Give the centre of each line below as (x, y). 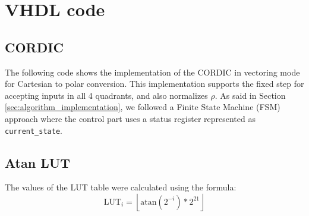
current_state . (34, 130)
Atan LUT (38, 162)
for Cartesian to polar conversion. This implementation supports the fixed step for (154, 84)
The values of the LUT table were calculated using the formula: (121, 187)
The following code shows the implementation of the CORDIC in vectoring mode (152, 72)
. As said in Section (250, 95)
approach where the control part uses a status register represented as (130, 118)
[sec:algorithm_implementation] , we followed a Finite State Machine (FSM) (143, 107)
